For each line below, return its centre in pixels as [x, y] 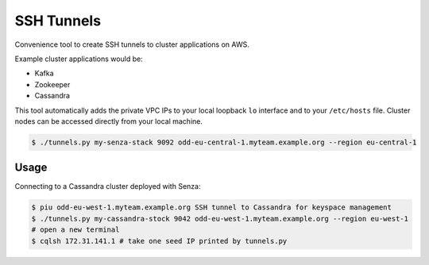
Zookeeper [52, 84]
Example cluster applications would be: [79, 59]
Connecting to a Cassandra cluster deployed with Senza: [108, 186]
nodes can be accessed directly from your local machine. [108, 121]
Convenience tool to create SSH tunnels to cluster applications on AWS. [132, 44]
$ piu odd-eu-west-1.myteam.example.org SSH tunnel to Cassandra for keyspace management [212, 207]
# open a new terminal [75, 230]
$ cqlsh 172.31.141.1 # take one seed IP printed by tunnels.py [159, 241]
